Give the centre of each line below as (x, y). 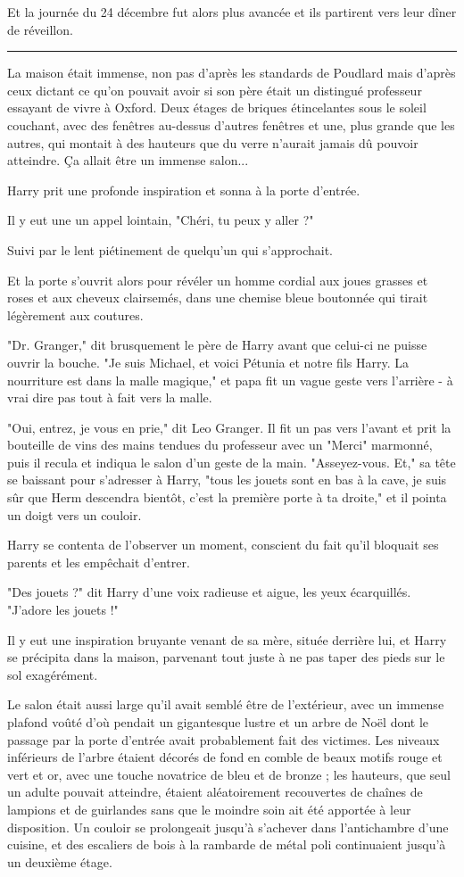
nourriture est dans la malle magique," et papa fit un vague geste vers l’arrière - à (230, 380)
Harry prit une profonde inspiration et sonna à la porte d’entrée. (184, 190)
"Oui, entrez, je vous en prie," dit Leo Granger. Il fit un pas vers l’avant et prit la (229, 427)
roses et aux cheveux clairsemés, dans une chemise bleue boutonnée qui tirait (218, 298)
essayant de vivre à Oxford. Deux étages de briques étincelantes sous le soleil (217, 108)
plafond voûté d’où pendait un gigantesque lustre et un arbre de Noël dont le (218, 722)
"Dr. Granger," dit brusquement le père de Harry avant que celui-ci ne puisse (217, 345)
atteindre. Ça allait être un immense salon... (128, 160)
